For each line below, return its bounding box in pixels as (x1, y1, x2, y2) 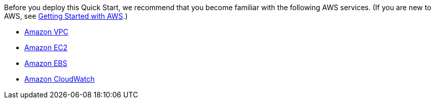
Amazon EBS (24, 59, 67, 67)
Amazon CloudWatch (24, 75, 95, 83)
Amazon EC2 (24, 43, 68, 52)
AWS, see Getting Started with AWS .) (4, 12, 128, 20)
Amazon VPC (24, 27, 68, 36)
